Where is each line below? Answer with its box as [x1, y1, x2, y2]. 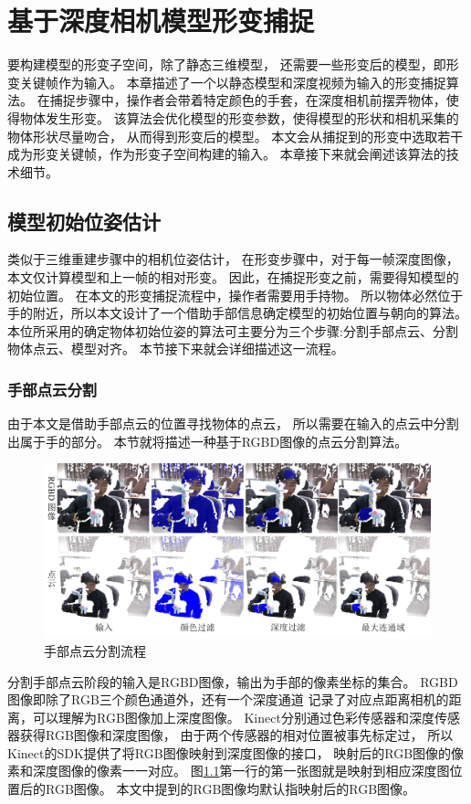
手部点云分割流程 [44, 640, 146, 660]
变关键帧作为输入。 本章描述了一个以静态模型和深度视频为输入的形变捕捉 [7, 72, 446, 91]
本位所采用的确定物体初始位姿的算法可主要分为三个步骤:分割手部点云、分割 [7, 321, 458, 340]
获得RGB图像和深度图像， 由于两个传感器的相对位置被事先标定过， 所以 [19, 725, 454, 745]
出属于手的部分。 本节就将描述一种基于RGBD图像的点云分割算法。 [7, 431, 408, 450]
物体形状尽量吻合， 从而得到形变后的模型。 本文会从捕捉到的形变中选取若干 [7, 126, 464, 145]
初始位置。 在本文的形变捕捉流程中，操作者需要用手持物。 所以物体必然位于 [7, 285, 464, 304]
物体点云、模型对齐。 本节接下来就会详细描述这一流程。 [7, 339, 344, 358]
